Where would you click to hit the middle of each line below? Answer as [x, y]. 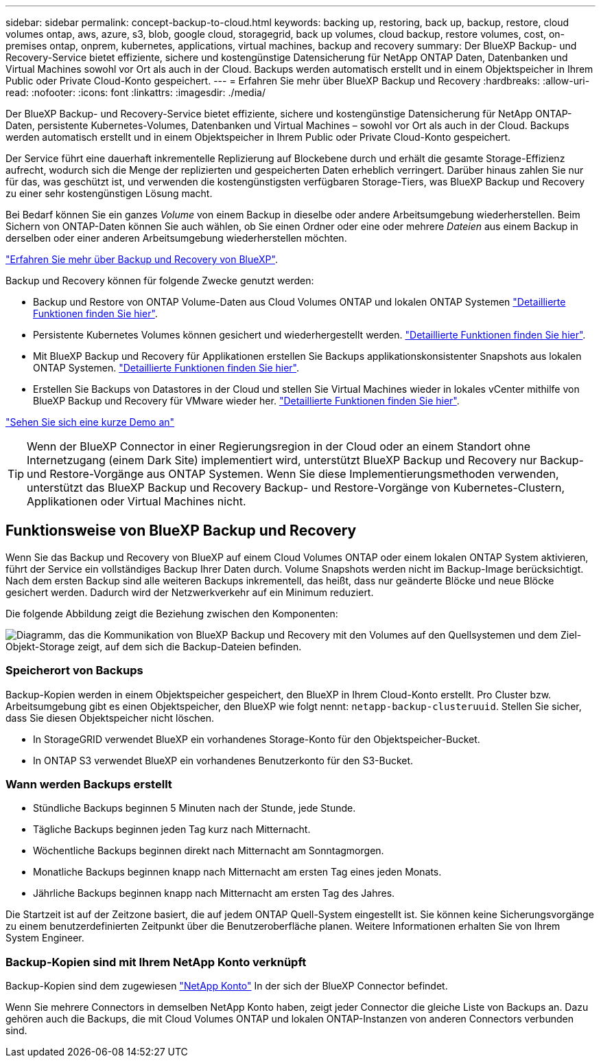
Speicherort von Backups [74, 671]
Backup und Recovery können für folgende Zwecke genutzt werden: [160, 281]
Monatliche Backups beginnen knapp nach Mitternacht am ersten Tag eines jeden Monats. [237, 872]
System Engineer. [45, 938]
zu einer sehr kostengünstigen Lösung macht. [109, 193]
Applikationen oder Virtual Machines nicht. [137, 501]
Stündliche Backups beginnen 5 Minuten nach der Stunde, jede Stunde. [195, 808]
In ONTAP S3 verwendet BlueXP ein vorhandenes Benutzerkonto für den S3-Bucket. [223, 760]
